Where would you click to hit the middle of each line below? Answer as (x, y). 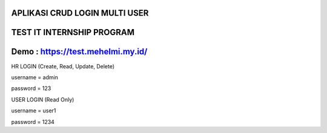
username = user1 (34, 111)
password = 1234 (33, 122)
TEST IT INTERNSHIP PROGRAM (73, 32)
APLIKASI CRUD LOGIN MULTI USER (80, 13)
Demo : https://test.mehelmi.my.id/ (79, 52)
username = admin (35, 77)
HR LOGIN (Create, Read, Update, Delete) (63, 66)
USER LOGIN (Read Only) (43, 99)
